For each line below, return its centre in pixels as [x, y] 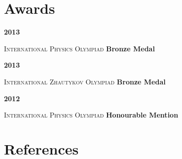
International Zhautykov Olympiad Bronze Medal [85, 81]
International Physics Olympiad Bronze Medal [79, 48]
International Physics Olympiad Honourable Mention [91, 115]
